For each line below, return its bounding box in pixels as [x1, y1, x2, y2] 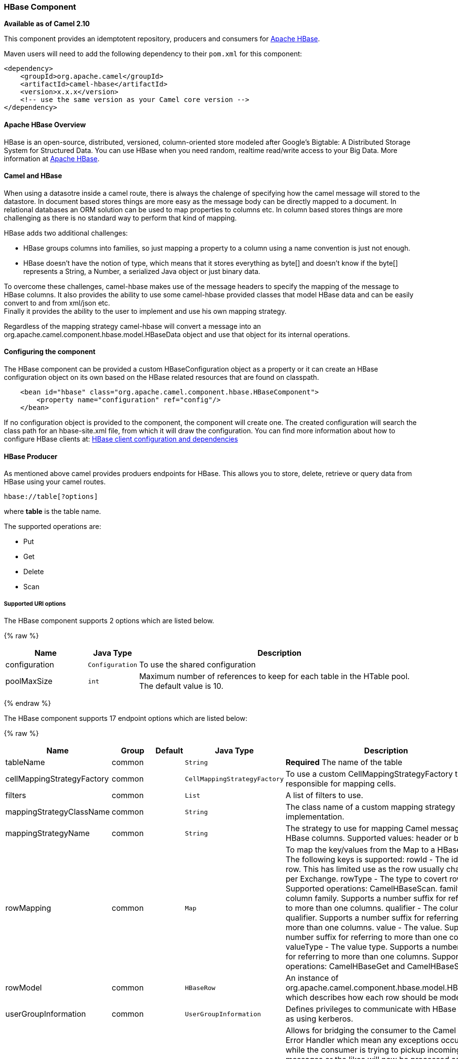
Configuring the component [4, 347, 96, 356]
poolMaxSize [5, 676, 53, 686]
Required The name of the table [285, 757, 402, 768]
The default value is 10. [139, 681, 224, 691]
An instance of [285, 973, 339, 983]
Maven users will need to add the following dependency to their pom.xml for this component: [4, 50, 302, 58]
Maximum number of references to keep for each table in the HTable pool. [139, 671, 410, 682]
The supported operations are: [4, 522, 101, 531]
